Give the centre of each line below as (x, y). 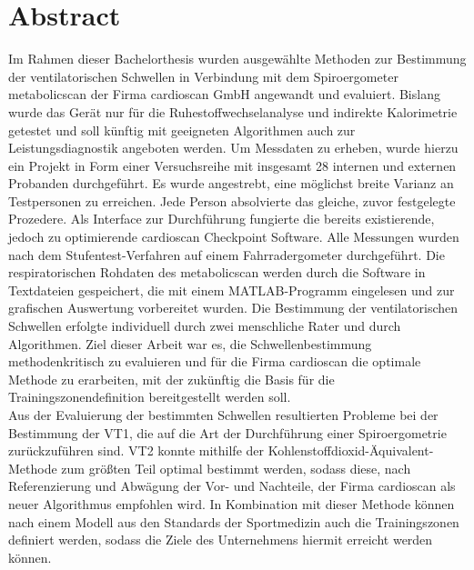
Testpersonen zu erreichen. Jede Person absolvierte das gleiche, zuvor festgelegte (232, 200)
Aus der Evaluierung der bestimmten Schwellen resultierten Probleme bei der (223, 415)
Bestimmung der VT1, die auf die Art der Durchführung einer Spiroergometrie (227, 432)
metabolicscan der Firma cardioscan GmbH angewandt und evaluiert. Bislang (224, 94)
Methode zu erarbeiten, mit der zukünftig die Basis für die (171, 379)
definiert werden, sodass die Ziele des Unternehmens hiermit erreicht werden (221, 540)
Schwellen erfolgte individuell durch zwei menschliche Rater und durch (205, 326)
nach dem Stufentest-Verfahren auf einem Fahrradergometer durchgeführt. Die (227, 254)
